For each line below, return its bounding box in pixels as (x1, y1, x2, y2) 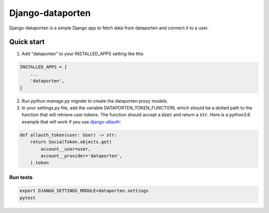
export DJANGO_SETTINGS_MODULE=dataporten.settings (19, 188, 149, 194)
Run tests (9, 174, 33, 181)
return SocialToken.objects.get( (30, 139, 112, 145)
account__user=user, (40, 146, 91, 152)
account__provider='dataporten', (40, 153, 123, 159)
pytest (19, 195, 36, 201)
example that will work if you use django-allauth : (21, 118, 122, 124)
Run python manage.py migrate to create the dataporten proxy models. (21, 98, 168, 104)
